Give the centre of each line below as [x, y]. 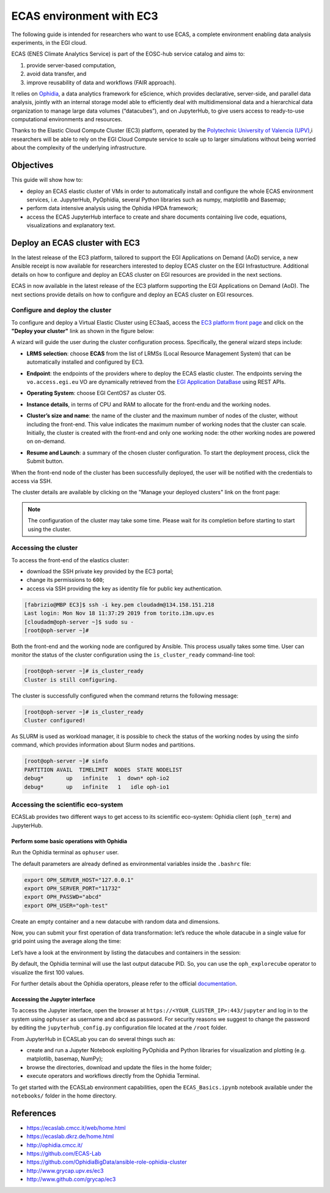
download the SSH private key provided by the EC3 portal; [100, 571]
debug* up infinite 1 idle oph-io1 [97, 787]
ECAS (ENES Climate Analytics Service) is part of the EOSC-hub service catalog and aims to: [128, 54]
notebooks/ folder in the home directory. [64, 1096]
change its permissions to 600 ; [65, 580]
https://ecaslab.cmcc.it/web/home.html [76, 1127]
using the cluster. [50, 529]
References [34, 1113]
